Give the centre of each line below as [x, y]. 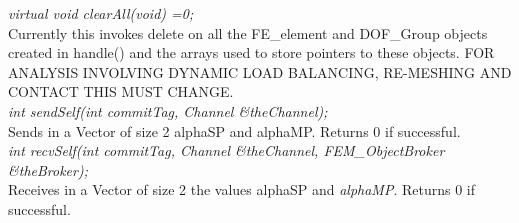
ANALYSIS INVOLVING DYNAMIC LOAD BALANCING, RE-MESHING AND [260, 71]
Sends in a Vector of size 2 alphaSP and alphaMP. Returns [188, 130]
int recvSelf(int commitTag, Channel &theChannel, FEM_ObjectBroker [226, 150]
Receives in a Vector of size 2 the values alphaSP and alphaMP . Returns [229, 189]
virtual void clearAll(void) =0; [101, 13]
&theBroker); [48, 169]
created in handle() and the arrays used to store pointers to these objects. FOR [251, 52]
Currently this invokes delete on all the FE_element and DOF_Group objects [248, 32]
